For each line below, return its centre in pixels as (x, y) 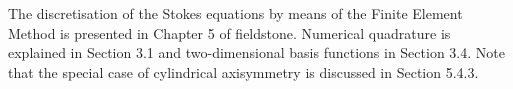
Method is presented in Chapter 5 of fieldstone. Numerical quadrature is (229, 32)
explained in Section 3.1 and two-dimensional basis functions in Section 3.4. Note (256, 52)
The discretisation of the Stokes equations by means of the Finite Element (235, 13)
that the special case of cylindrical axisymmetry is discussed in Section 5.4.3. (243, 71)
